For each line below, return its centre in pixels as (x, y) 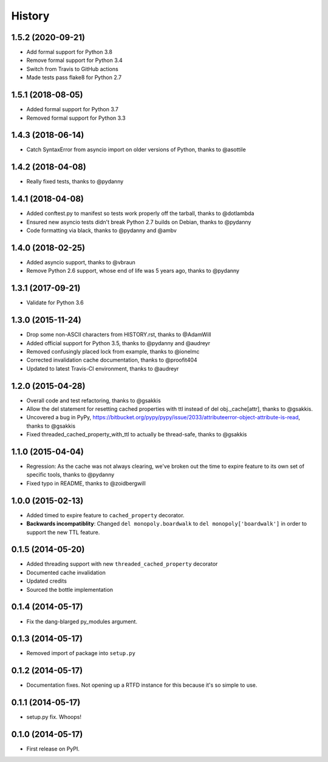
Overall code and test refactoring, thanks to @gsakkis (94, 400)
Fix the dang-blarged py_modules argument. (82, 621)
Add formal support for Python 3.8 (69, 52)
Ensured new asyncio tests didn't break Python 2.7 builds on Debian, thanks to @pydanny (139, 222)
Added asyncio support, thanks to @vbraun (81, 262)
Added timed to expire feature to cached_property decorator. (105, 515)
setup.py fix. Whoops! (54, 717)
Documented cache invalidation (66, 572)
